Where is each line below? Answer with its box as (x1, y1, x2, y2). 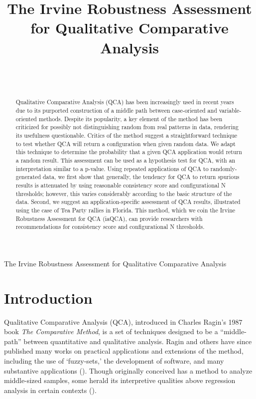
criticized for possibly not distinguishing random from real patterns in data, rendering (15, 123, 239, 131)
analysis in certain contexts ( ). (4, 385, 97, 395)
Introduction (4, 287, 93, 308)
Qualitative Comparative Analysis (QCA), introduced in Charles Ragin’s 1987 (4, 316, 243, 327)
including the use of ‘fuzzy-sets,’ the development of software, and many (4, 356, 224, 366)
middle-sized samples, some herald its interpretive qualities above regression (4, 375, 236, 386)
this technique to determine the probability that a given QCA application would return (15, 148, 242, 156)
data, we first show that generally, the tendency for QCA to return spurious (42, 173, 240, 181)
